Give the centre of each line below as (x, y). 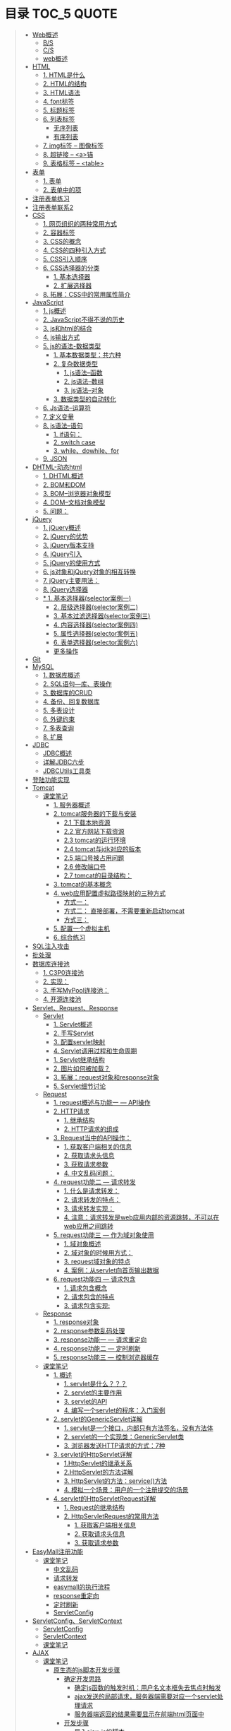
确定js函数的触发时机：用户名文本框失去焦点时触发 (148, 1687)
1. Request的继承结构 (94, 1507)
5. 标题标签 (59, 110)
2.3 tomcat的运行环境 (95, 840)
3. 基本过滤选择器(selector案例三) (102, 615)
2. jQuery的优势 (65, 536)
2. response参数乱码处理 (89, 1330)
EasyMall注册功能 (58, 1552)
